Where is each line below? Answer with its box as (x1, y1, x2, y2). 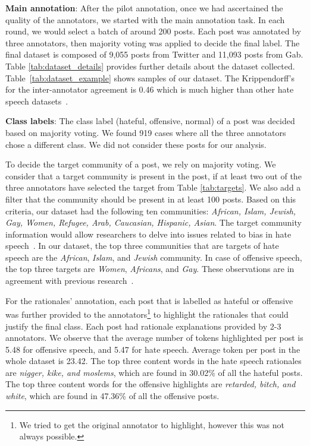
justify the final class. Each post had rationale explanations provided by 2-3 (5, 320, 281, 332)
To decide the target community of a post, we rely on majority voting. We (5, 158, 276, 170)
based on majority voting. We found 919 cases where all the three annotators (5, 126, 286, 138)
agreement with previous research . (5, 274, 134, 287)
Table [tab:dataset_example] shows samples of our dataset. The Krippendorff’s (5, 71, 295, 84)
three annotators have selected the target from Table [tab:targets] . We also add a (5, 181, 301, 194)
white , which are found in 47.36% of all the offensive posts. (5, 390, 220, 402)
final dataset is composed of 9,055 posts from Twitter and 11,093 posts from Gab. (5, 48, 303, 61)
